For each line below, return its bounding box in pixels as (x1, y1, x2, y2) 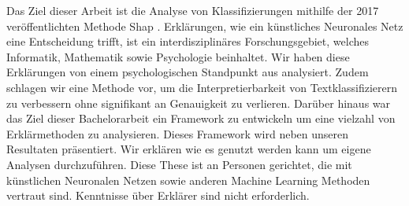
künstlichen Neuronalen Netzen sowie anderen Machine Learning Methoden (6, 171, 370, 188)
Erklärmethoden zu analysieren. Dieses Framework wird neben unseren (6, 125, 349, 142)
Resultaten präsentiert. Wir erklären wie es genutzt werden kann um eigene (6, 141, 371, 157)
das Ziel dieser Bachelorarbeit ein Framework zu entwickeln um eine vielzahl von (6, 110, 396, 127)
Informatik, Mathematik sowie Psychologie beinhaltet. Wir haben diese (6, 48, 350, 64)
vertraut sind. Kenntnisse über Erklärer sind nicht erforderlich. (6, 187, 310, 204)
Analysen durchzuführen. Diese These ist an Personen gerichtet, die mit (6, 156, 352, 172)
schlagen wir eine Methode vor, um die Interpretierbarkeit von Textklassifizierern (6, 79, 397, 95)
